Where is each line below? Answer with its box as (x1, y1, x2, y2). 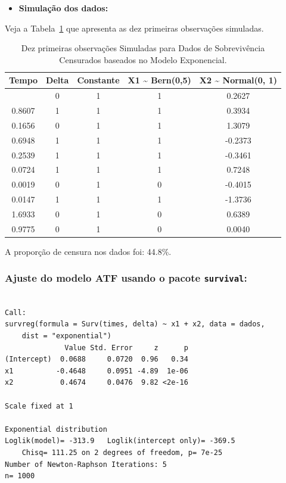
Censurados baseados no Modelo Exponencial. (59, 53, 227, 66)
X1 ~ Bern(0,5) (128, 74, 191, 86)
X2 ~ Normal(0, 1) (199, 74, 277, 86)
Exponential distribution (5, 425, 107, 434)
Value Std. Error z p (64, 343, 188, 352)
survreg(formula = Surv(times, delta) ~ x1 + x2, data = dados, (5, 320, 265, 329)
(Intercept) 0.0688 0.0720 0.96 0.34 (5, 355, 188, 364)
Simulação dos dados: (18, 2, 108, 14)
